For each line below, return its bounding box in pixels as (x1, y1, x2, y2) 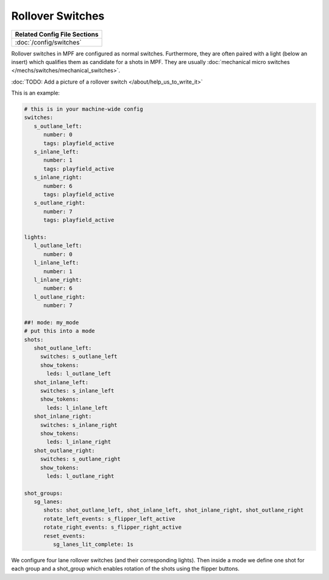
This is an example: (11, 89, 60, 97)
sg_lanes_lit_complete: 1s (52, 541, 134, 548)
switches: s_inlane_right (40, 421, 118, 428)
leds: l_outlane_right (46, 473, 115, 479)
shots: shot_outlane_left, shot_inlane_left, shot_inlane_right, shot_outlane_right (43, 507, 304, 514)
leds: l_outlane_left (46, 370, 111, 378)
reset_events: (43, 532, 85, 539)
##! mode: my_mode (24, 319, 79, 326)
